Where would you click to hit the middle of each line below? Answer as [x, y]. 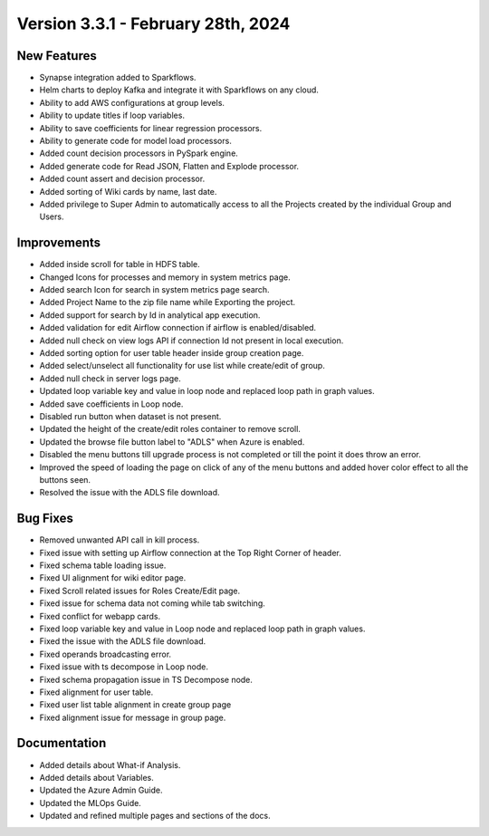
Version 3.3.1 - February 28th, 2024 [153, 24]
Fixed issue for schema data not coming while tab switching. [153, 603]
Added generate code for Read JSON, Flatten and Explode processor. [169, 166]
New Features [57, 56]
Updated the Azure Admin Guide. [101, 790]
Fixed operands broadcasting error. [105, 654]
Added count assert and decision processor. [122, 179]
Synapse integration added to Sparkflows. [118, 78]
